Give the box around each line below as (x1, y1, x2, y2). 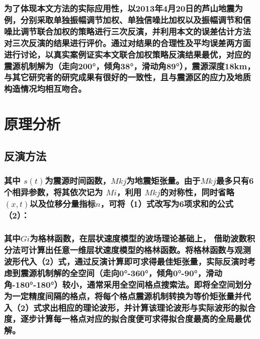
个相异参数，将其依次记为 (4, 186, 103, 198)
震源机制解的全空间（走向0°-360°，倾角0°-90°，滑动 (20, 266, 222, 279)
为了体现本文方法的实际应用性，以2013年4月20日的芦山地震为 (4, 2, 243, 14)
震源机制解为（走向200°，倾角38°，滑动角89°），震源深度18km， (4, 59, 255, 72)
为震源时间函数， (45, 174, 111, 187)
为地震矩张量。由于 (126, 174, 201, 187)
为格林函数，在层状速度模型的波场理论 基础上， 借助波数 (30, 232, 247, 244)
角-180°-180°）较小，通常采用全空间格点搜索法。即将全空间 (4, 278, 235, 290)
